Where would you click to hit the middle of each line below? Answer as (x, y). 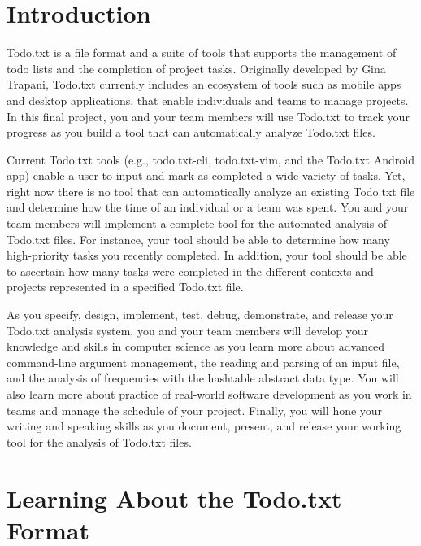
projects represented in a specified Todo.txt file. (125, 287)
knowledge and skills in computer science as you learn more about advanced (196, 346)
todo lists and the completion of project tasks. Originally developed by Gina (196, 68)
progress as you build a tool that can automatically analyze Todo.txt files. (191, 132)
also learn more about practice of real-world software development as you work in (209, 394)
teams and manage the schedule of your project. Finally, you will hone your (195, 410)
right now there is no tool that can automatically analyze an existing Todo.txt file (211, 191)
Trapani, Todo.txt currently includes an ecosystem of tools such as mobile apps (204, 84)
